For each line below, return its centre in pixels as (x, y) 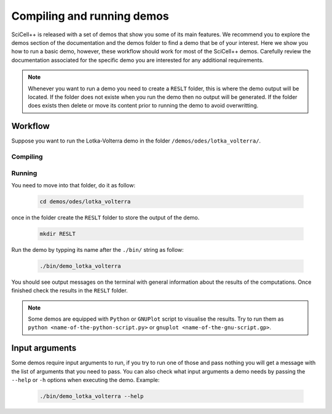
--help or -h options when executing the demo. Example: (85, 380)
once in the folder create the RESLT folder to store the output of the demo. (105, 217)
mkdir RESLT (58, 234)
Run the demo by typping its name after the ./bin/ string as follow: (97, 249)
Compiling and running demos (90, 16)
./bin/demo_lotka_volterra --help (92, 396)
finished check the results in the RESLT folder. (70, 291)
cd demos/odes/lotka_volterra (85, 201)
